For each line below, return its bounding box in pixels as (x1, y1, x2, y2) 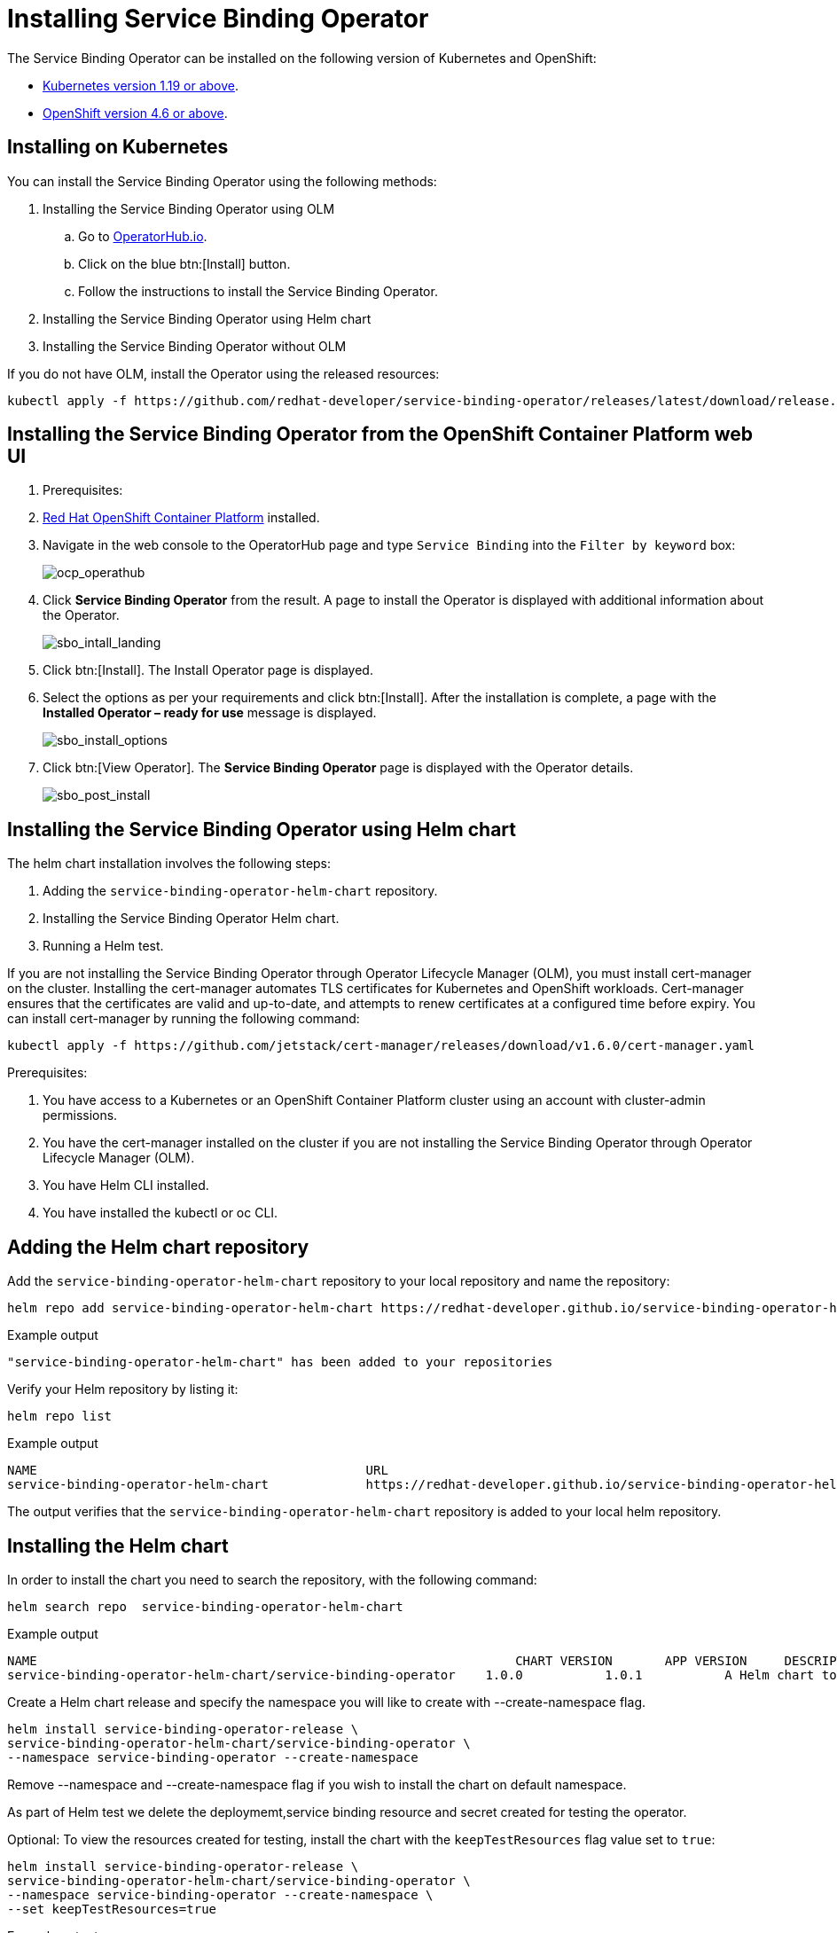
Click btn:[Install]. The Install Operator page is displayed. (43, 662, 373, 678)
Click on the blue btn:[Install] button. (78, 255, 291, 271)
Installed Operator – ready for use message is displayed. (43, 705, 377, 721)
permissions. (43, 1107, 118, 1123)
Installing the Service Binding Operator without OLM (43, 338, 347, 354)
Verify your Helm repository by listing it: (7, 1381, 239, 1397)
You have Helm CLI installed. (43, 1178, 209, 1193)
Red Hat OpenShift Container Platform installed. (43, 510, 320, 526)
